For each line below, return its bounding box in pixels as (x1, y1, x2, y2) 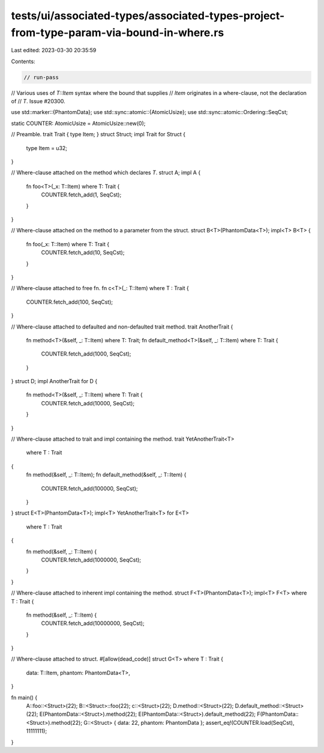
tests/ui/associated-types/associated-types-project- (11, 9, 285, 22)
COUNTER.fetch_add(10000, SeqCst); (41, 399, 135, 407)
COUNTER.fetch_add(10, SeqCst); (41, 249, 125, 256)
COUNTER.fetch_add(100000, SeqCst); (41, 485, 138, 492)
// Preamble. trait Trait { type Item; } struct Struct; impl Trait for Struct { (11, 131, 186, 138)
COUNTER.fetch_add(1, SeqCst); (41, 191, 122, 198)
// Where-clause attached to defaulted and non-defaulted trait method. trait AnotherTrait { (11, 323, 233, 330)
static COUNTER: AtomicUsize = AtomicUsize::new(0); (11, 119, 146, 127)
